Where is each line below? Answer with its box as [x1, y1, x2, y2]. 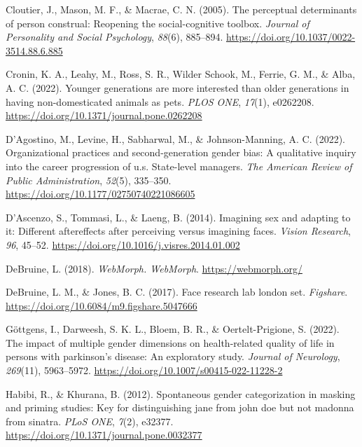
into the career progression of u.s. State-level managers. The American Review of [6, 158, 352, 173]
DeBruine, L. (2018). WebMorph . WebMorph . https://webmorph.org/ [6, 261, 302, 275]
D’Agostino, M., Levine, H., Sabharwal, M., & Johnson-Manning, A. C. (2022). [6, 131, 346, 146]
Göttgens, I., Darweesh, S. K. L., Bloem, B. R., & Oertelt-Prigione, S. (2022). [6, 322, 340, 336]
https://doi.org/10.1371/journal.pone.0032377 [6, 427, 202, 442]
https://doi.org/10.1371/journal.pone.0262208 [6, 108, 202, 123]
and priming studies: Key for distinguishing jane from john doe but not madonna [6, 400, 354, 415]
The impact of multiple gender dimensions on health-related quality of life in [6, 335, 335, 350]
